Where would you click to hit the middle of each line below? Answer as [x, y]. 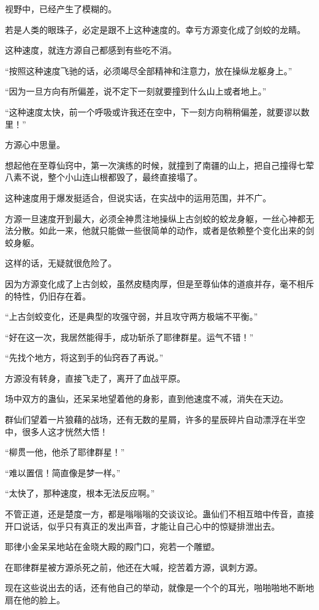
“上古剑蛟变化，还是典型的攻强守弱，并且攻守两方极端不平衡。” [132, 316]
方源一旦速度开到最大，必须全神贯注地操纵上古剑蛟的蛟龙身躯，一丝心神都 [155, 218]
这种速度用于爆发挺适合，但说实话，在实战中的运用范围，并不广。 [138, 197]
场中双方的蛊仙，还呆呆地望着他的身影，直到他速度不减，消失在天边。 [147, 399]
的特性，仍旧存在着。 [48, 295]
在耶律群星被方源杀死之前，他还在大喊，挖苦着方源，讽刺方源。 [134, 567]
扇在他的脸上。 [35, 600]
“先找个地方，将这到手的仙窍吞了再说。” [84, 357]
